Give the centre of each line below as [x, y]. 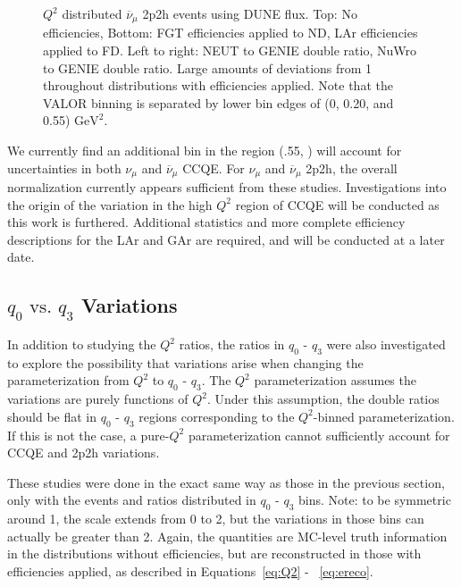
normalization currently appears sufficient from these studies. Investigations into [227, 187]
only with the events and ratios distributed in [132, 500]
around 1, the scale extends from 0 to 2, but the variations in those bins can [216, 519]
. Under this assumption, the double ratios [323, 399]
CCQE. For [214, 168]
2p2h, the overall [352, 168]
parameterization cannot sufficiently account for [319, 435]
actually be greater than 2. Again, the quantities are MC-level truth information [227, 536]
